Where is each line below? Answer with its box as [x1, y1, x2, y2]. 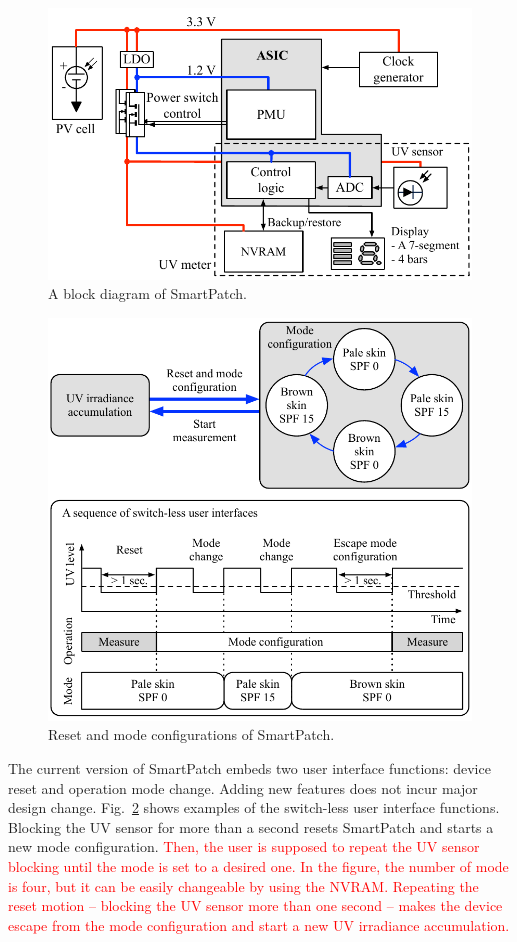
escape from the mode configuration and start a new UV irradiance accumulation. [8, 914, 510, 935]
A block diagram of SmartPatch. [48, 283, 248, 304]
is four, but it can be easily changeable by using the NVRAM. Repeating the [8, 875, 479, 896]
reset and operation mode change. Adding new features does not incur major [8, 777, 478, 798]
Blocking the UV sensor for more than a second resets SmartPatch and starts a [8, 816, 494, 837]
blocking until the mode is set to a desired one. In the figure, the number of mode [8, 856, 509, 877]
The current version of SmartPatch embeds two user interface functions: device [8, 758, 491, 779]
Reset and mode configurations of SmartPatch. [48, 724, 335, 745]
